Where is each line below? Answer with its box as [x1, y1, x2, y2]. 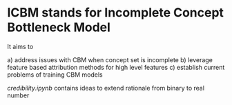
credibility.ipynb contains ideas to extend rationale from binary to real [7, 84, 205, 92]
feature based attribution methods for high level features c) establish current [7, 63, 225, 71]
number [7, 91, 30, 99]
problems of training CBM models [7, 70, 103, 79]
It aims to [7, 42, 34, 50]
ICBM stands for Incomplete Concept [7, 5, 224, 21]
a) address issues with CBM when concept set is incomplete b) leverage [7, 55, 213, 64]
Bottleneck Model [7, 19, 110, 35]
